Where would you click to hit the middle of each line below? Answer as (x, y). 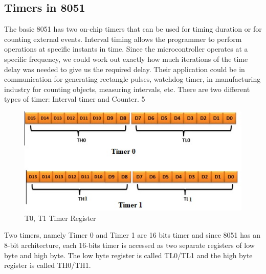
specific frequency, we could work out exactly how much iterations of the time (126, 59)
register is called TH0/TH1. (48, 265)
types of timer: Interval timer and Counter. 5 (75, 99)
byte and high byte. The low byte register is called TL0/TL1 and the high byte (128, 255)
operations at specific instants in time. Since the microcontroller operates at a (126, 49)
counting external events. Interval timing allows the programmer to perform (123, 39)
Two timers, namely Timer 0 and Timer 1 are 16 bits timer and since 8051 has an (132, 235)
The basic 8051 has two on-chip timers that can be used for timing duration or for (133, 29)
